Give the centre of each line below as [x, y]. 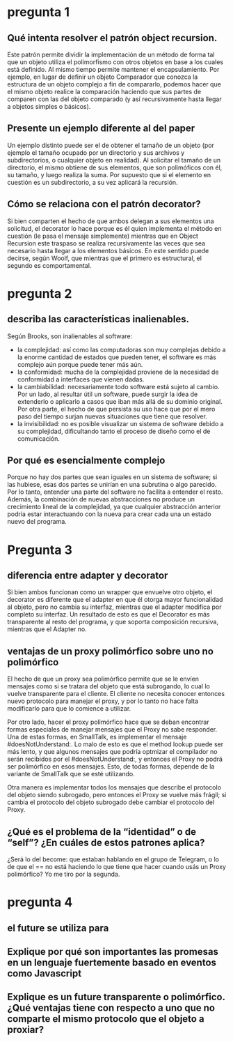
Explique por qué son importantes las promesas [113, 952]
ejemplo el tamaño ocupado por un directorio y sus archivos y [96, 152]
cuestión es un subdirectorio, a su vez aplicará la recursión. [93, 182]
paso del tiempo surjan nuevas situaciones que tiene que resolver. [112, 416]
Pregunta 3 [40, 550]
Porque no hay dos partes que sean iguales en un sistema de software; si [112, 477]
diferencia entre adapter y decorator [88, 576]
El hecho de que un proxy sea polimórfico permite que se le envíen [103, 679]
